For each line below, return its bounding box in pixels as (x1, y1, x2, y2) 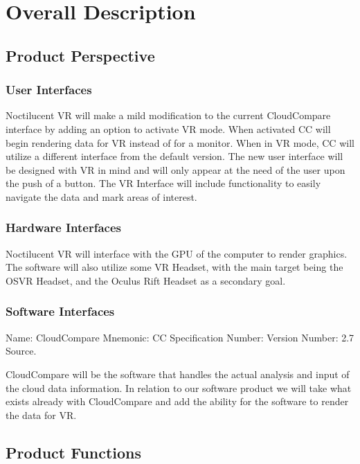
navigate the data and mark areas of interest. (6, 189, 197, 204)
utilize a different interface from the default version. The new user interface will (6, 149, 343, 163)
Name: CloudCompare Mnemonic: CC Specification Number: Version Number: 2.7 (6, 330, 354, 344)
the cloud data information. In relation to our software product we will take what (6, 380, 352, 395)
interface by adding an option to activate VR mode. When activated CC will (6, 121, 331, 136)
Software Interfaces (6, 303, 115, 320)
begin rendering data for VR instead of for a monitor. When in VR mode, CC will (6, 135, 354, 150)
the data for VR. (6, 407, 77, 422)
